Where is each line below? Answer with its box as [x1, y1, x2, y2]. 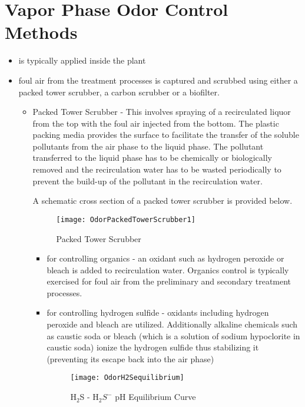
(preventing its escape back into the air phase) [47, 352, 214, 365]
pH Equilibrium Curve [115, 391, 196, 403]
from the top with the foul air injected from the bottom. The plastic [32, 117, 279, 129]
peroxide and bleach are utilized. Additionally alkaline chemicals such [47, 318, 298, 330]
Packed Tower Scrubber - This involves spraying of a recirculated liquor [32, 105, 291, 118]
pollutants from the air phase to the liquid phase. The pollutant [32, 140, 264, 152]
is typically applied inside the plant [18, 54, 146, 67]
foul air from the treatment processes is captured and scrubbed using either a [18, 74, 298, 86]
